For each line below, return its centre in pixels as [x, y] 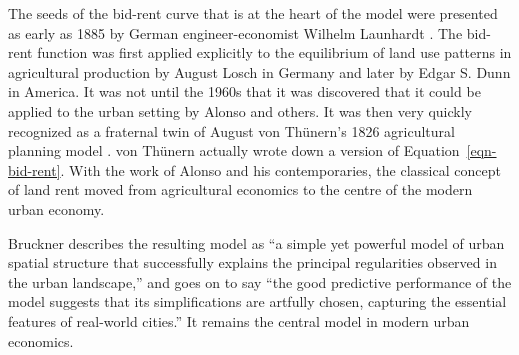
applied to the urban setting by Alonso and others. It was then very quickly [240, 110]
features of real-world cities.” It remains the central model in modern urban [239, 320]
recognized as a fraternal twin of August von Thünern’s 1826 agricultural [231, 130]
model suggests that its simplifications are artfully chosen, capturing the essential [257, 301]
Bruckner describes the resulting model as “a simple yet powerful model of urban [256, 242]
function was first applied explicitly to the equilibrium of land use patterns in [274, 52]
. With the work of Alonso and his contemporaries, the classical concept [280, 169]
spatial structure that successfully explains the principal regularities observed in [252, 262]
